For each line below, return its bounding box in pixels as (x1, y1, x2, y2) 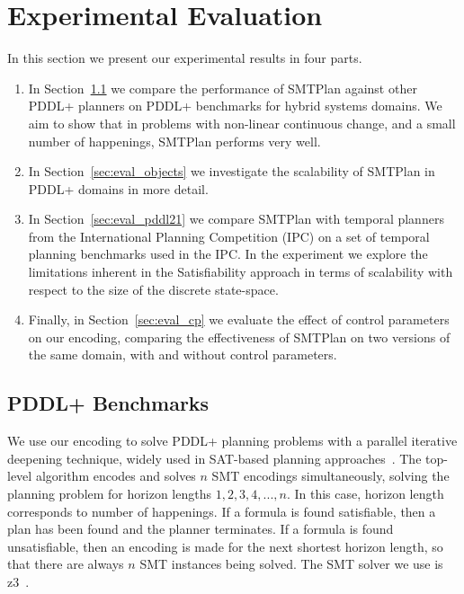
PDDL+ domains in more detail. (28, 179, 209, 198)
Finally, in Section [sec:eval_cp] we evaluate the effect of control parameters (28, 310, 450, 329)
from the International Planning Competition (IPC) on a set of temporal (28, 226, 430, 245)
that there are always (7, 554, 124, 573)
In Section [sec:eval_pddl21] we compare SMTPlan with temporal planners (28, 209, 444, 228)
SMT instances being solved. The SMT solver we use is (139, 554, 443, 573)
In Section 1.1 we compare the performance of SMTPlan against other (28, 78, 417, 97)
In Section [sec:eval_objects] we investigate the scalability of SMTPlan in (28, 162, 435, 181)
